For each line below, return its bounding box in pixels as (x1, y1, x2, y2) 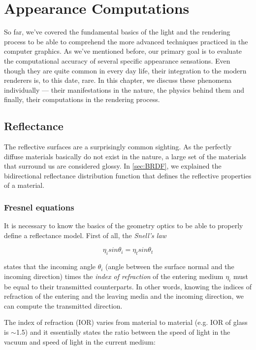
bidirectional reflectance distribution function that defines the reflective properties (4, 170, 252, 180)
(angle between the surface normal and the (105, 261, 234, 272)
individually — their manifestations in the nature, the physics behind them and (4, 84, 245, 95)
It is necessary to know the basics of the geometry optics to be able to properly (4, 220, 243, 231)
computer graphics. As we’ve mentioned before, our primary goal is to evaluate (4, 46, 242, 56)
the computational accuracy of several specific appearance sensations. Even (4, 55, 230, 66)
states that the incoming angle (4, 261, 96, 272)
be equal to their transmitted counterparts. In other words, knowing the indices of (4, 281, 252, 291)
